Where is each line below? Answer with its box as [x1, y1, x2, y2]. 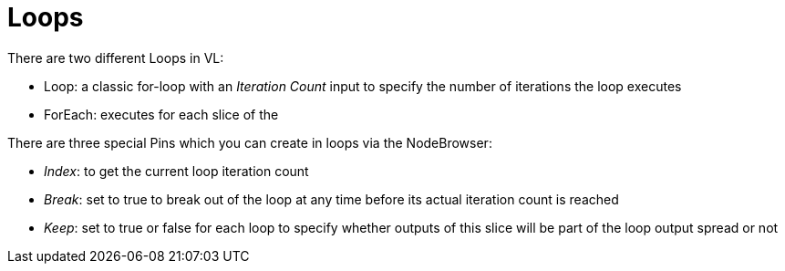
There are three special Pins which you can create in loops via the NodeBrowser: [7, 134, 492, 151]
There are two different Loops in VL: [7, 49, 224, 66]
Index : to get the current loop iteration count [44, 162, 309, 179]
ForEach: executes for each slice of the [44, 106, 279, 122]
